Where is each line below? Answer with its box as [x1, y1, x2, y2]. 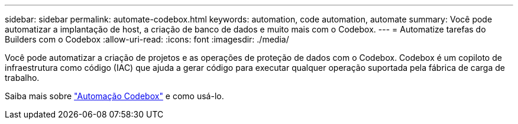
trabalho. [5, 73, 40, 83]
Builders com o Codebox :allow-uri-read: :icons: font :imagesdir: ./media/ [5, 34, 289, 44]
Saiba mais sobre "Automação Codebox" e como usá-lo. [5, 91, 224, 101]
